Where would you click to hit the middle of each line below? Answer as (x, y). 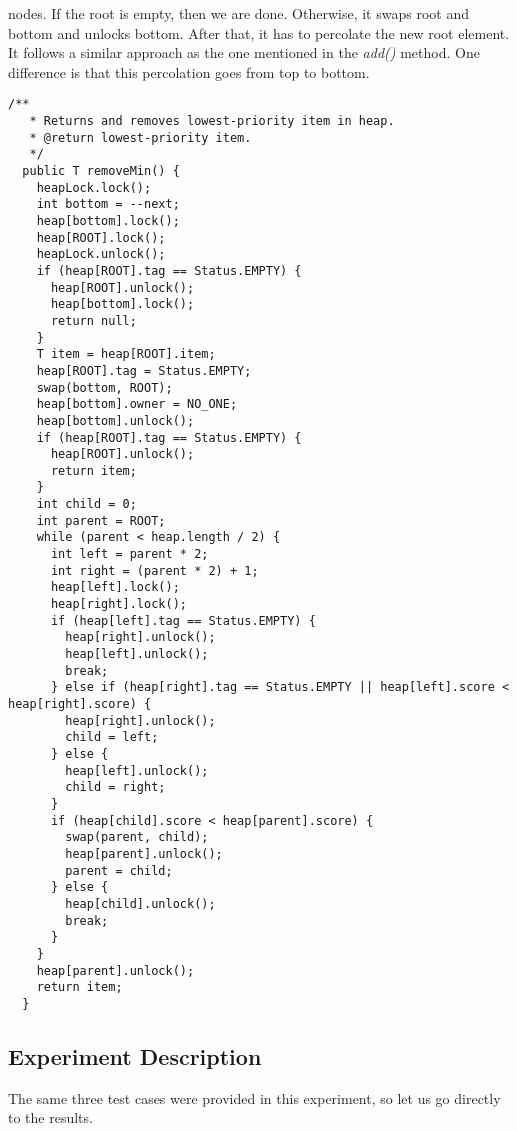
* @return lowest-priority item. (140, 137)
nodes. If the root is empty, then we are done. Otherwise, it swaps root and (238, 13)
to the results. (50, 1117)
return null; (93, 320)
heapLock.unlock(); (101, 254)
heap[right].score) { (80, 704)
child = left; (112, 737)
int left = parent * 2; (129, 554)
